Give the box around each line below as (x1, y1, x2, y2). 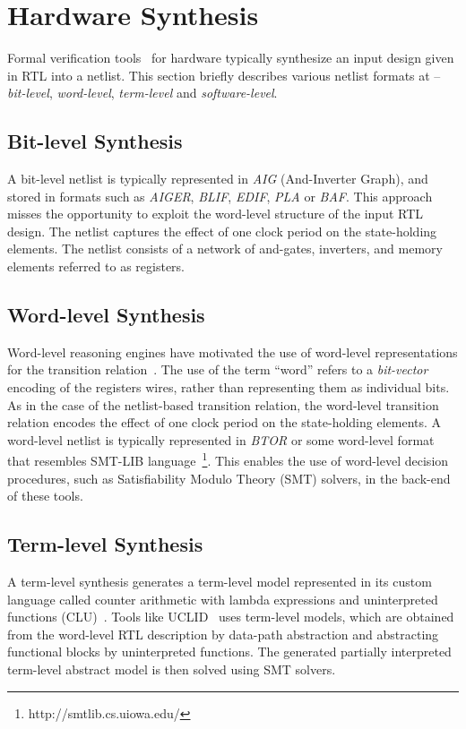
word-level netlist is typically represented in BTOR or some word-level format (7, 430, 435, 449)
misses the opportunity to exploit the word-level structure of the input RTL (7, 204, 424, 223)
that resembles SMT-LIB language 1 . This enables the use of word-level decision (7, 449, 449, 470)
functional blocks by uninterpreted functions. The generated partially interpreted (7, 642, 452, 661)
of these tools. (7, 486, 83, 505)
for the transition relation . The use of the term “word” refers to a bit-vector (7, 360, 428, 379)
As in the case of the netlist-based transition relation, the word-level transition (7, 395, 439, 414)
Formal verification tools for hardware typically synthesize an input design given (7, 48, 454, 67)
